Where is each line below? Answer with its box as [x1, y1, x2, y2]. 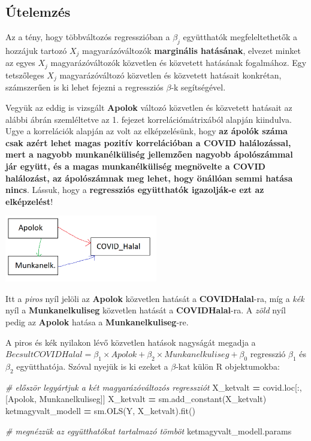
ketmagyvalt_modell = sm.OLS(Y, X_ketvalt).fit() [5, 404, 195, 417]
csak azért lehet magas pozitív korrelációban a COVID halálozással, [5, 136, 291, 149]
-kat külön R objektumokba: [176, 360, 280, 373]
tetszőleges [5, 68, 44, 81]
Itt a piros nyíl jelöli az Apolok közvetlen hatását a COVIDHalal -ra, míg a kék [5, 292, 304, 304]
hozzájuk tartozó [5, 44, 67, 56]
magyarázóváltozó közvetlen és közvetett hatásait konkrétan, [59, 68, 282, 81]
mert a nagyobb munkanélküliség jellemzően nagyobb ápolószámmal [5, 148, 293, 161]
